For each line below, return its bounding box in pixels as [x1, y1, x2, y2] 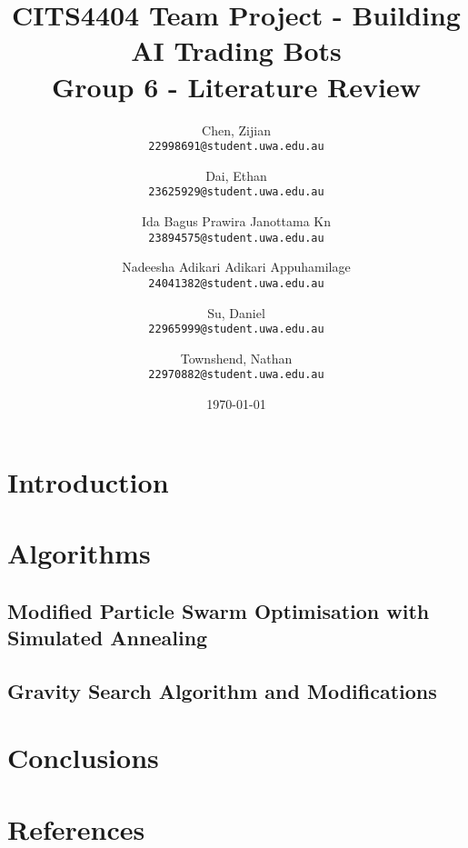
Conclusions [7, 739, 159, 776]
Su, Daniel [207, 303, 265, 322]
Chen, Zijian [202, 120, 271, 139]
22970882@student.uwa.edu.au [148, 368, 324, 382]
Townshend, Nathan [180, 348, 293, 367]
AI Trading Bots [131, 32, 342, 69]
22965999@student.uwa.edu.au [148, 323, 324, 336]
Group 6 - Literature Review [51, 67, 421, 105]
